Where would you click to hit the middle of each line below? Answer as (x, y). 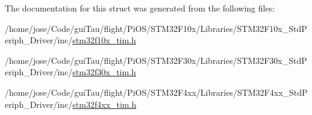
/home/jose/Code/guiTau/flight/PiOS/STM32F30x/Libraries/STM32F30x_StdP (156, 60)
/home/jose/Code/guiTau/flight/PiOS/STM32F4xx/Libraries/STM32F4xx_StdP (156, 92)
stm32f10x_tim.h (104, 40)
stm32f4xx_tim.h (105, 104)
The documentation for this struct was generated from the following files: (140, 8)
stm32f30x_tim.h (104, 72)
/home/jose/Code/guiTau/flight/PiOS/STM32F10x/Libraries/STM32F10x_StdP (156, 28)
